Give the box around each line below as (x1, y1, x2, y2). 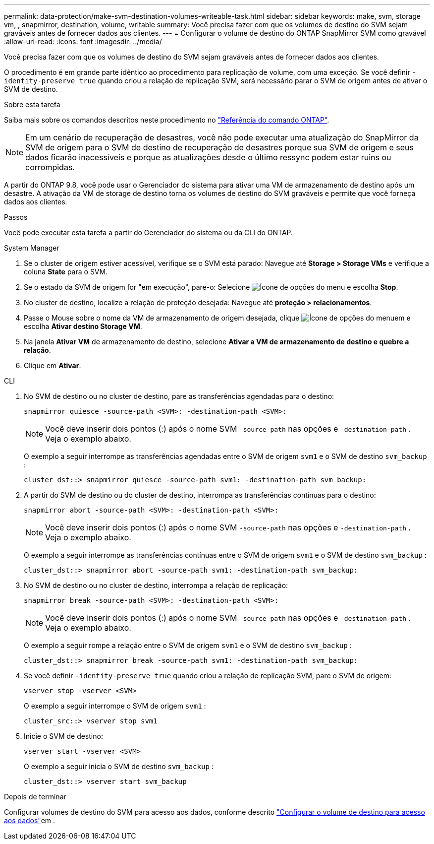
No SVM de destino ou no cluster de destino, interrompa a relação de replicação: (24, 581, 288, 589)
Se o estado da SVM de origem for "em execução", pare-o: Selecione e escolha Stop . (24, 283, 398, 291)
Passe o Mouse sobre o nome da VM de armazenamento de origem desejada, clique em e (24, 314, 411, 322)
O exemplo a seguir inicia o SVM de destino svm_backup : (24, 762, 214, 771)
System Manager (4, 244, 59, 252)
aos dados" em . (4, 816, 55, 825)
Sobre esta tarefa (4, 100, 60, 109)
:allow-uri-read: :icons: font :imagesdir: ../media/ (4, 37, 162, 46)
